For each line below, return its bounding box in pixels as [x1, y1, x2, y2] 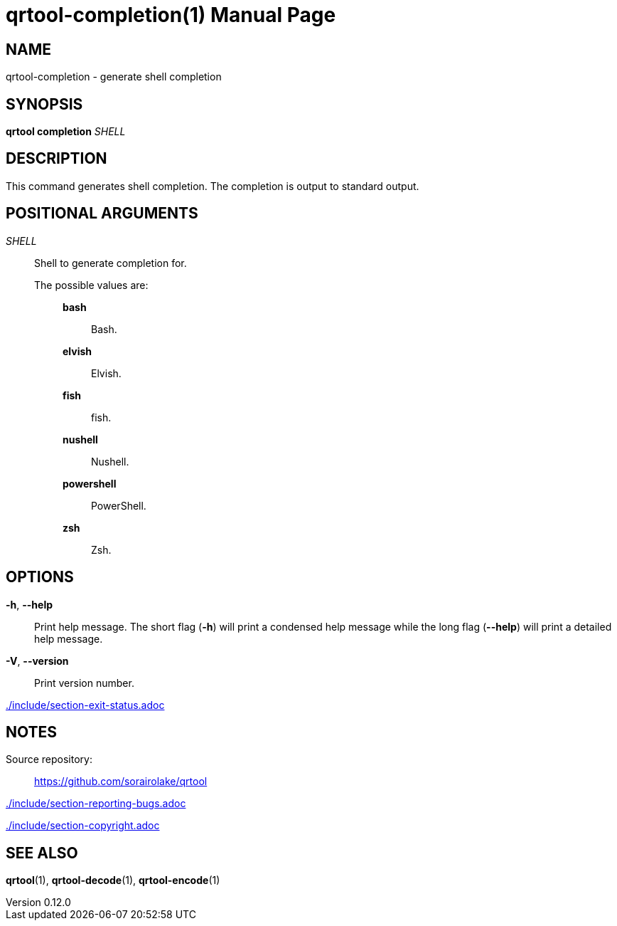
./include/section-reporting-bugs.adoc [6, 797, 186, 810]
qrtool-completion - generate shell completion [6, 70, 222, 83]
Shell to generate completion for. [34, 256, 187, 269]
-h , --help [6, 598, 53, 611]
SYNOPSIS [6, 95, 83, 113]
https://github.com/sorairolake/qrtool [34, 775, 208, 788]
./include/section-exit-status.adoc [6, 698, 165, 711]
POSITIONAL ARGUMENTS [6, 204, 198, 223]
